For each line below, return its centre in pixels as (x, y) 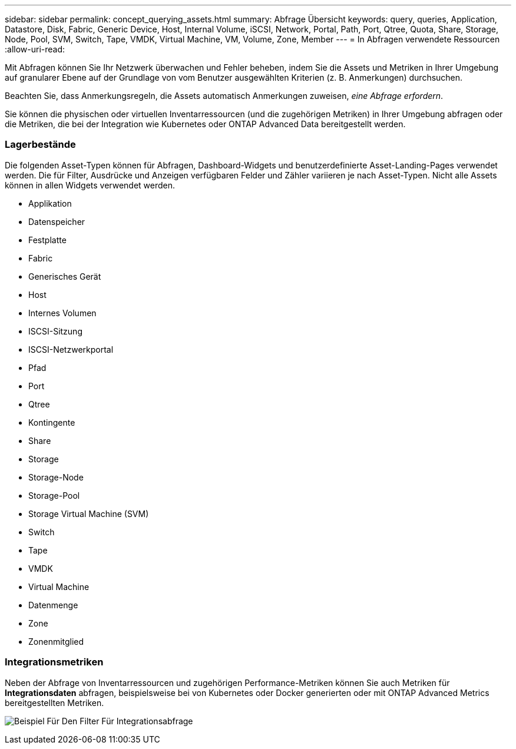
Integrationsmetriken (54, 662)
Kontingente (52, 422)
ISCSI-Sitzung (55, 331)
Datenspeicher (57, 221)
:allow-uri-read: (35, 49)
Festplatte (47, 240)
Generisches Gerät (65, 276)
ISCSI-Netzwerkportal (71, 349)
